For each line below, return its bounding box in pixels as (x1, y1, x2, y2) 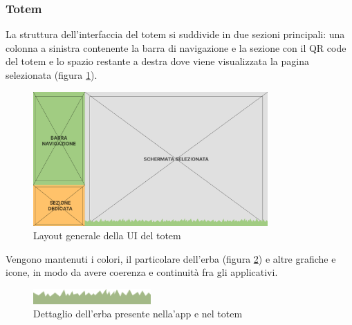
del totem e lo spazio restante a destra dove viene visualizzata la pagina (6, 54, 309, 68)
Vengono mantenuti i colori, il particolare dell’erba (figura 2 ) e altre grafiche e (6, 251, 336, 266)
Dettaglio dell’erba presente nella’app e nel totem (33, 306, 243, 321)
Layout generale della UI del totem (33, 228, 181, 243)
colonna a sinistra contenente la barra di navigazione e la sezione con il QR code (6, 40, 346, 55)
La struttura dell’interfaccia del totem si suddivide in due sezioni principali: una (6, 27, 345, 41)
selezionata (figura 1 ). (6, 68, 98, 82)
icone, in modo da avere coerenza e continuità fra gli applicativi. (6, 265, 278, 279)
